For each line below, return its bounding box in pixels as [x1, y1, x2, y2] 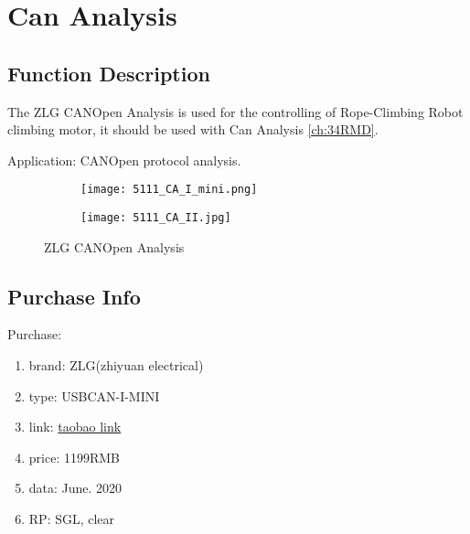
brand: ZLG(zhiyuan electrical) [28, 356, 204, 375]
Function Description [7, 59, 210, 87]
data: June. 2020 [28, 478, 123, 497]
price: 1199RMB [28, 447, 121, 466]
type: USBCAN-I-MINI [28, 386, 160, 405]
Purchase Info [7, 282, 141, 310]
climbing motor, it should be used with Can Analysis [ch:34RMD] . [7, 120, 379, 139]
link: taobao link [28, 417, 122, 436]
